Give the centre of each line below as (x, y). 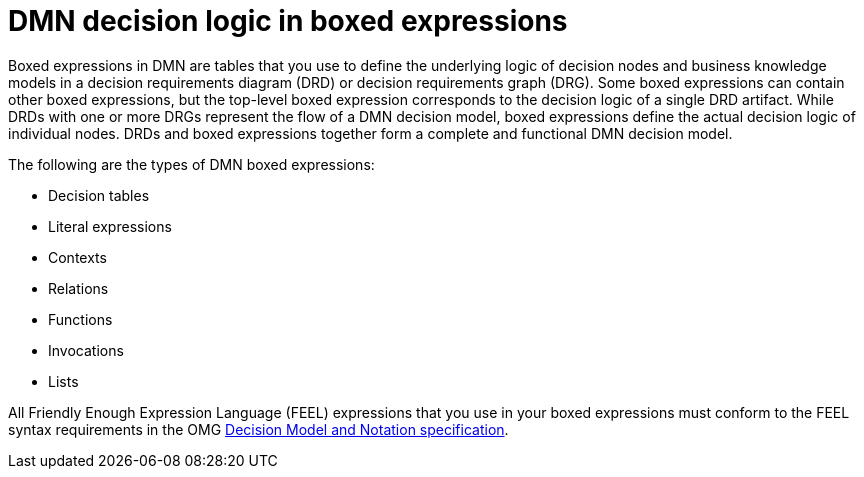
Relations (78, 288)
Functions (80, 319)
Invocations (86, 350)
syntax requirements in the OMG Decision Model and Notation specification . (258, 429)
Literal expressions (110, 226)
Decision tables (99, 195)
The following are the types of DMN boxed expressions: (191, 164)
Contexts (77, 257)
